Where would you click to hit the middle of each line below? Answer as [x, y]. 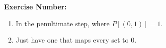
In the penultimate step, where [63, 23]
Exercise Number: [36, 6]
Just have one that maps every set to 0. [76, 40]
